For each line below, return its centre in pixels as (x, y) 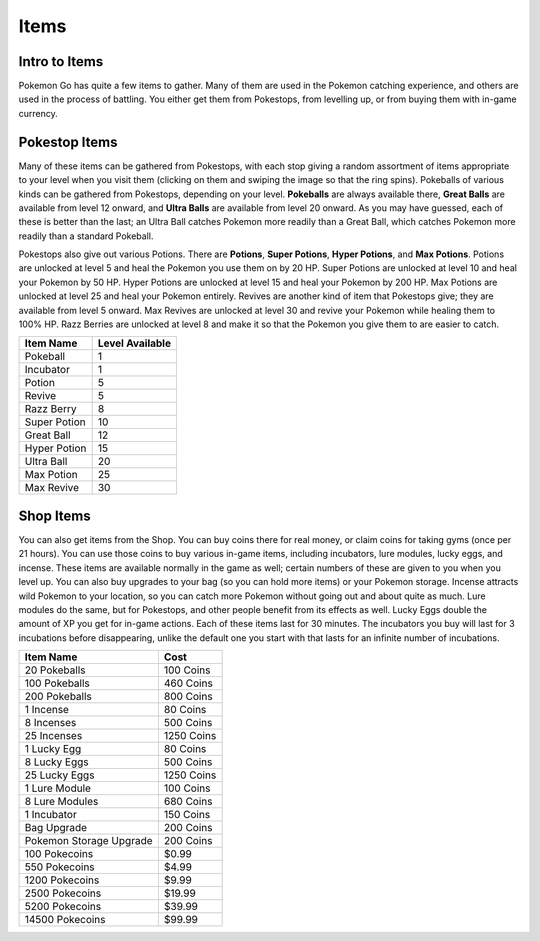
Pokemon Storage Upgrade (89, 841)
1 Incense (47, 710)
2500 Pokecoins (63, 893)
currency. (38, 113)
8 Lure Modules (61, 802)
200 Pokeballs (58, 697)
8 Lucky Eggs (56, 762)
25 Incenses (53, 736)
